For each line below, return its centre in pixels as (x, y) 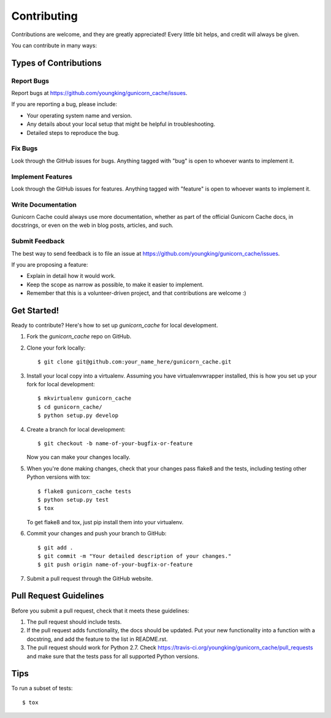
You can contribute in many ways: (54, 45)
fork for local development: (61, 384)
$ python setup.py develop (78, 416)
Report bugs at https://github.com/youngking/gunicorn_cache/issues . (99, 93)
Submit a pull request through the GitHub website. (90, 578)
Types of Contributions (56, 63)
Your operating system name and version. (79, 115)
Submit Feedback (38, 241)
